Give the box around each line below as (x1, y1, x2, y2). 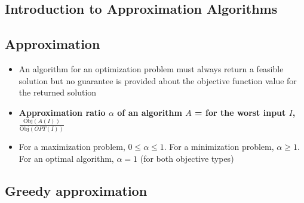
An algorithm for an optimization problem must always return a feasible (19, 62, 284, 75)
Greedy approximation (5, 181, 148, 199)
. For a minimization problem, (164, 140, 274, 153)
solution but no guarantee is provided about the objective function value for (19, 74, 297, 87)
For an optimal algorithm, (19, 152, 114, 164)
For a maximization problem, (19, 140, 125, 153)
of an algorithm (117, 106, 182, 118)
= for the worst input (195, 106, 286, 118)
